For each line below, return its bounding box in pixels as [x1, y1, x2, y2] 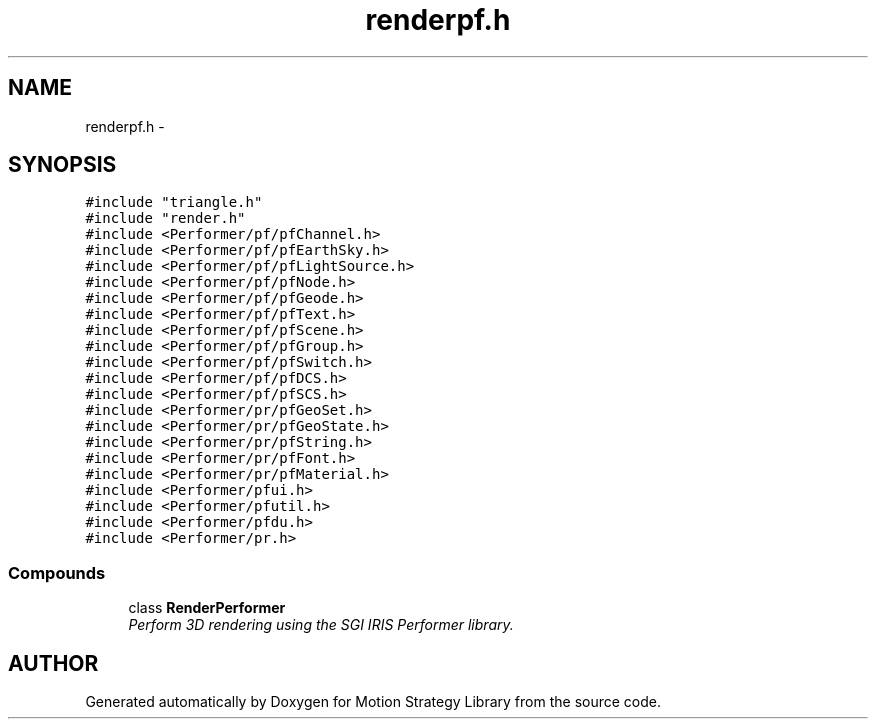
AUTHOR [8, 650, 99, 676]
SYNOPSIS [8, 152, 117, 178]
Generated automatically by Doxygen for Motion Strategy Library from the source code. [85, 693, 662, 711]
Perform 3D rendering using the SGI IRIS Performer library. [128, 616, 514, 634]
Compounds [8, 562, 106, 583]
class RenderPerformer [128, 599, 286, 617]
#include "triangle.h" [85, 194, 263, 211]
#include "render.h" [85, 210, 246, 227]
